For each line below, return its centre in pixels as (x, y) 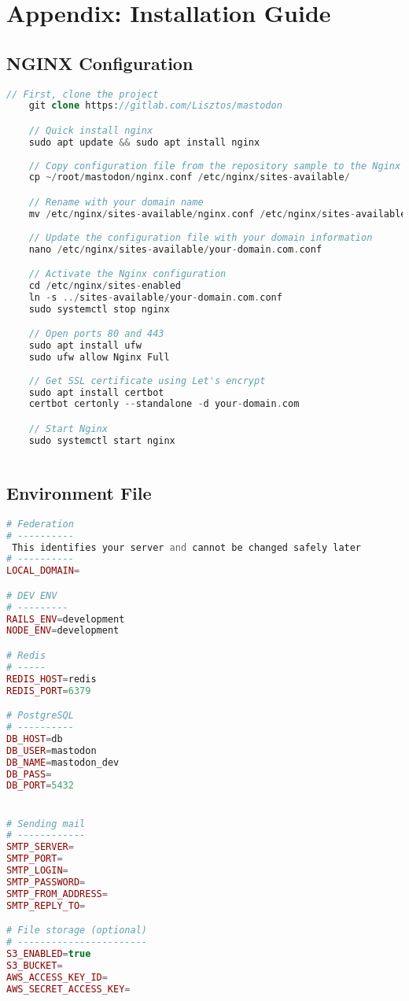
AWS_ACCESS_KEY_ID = (57, 977)
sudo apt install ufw (85, 346)
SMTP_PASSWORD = (46, 882)
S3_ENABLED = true (49, 954)
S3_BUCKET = (35, 965)
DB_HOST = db (35, 739)
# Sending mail (46, 824)
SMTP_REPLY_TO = (46, 905)
